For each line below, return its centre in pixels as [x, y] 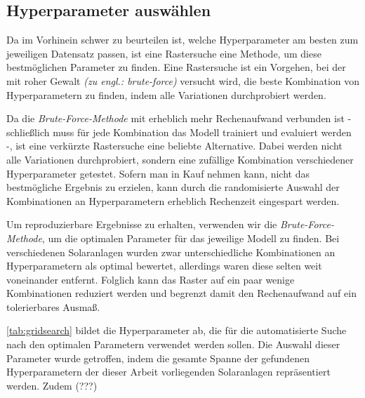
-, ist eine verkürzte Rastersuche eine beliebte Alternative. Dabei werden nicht [174, 146]
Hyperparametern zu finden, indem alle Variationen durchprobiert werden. [166, 94]
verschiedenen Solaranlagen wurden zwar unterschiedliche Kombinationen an [171, 252]
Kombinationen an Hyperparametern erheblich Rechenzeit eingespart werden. [173, 200]
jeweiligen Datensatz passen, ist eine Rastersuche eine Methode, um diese [164, 53]
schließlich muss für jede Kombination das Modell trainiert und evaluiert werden [179, 132]
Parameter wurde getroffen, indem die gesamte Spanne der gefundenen [158, 358]
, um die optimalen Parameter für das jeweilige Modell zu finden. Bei [191, 238]
